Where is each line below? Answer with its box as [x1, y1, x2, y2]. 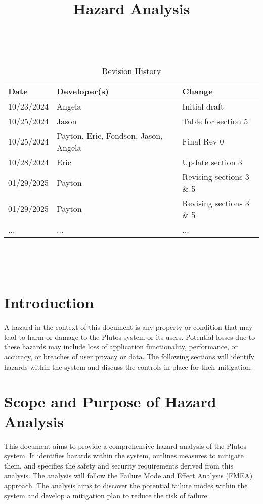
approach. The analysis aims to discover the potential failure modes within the [4, 480, 248, 490]
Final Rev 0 [182, 135, 224, 148]
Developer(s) [57, 85, 109, 97]
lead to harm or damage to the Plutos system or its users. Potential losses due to [4, 331, 255, 342]
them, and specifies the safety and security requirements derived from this [4, 460, 233, 471]
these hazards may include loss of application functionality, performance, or [4, 341, 238, 352]
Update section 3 [182, 156, 242, 168]
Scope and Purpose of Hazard [4, 391, 216, 412]
